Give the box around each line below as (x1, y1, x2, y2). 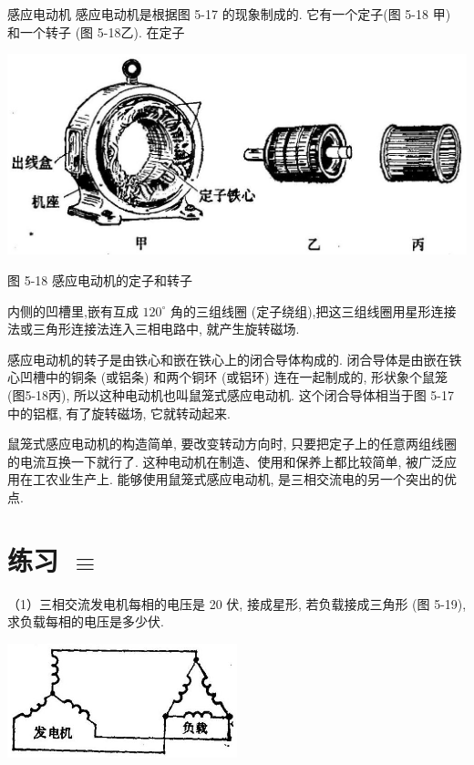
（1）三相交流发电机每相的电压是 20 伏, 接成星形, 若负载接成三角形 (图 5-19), (7, 594, 467, 613)
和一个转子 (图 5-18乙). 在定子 (7, 22, 185, 41)
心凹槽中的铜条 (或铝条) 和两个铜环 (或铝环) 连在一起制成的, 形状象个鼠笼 (7, 367, 448, 387)
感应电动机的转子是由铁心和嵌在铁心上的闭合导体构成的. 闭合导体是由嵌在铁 (7, 349, 462, 368)
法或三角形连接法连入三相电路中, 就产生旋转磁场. (7, 319, 300, 338)
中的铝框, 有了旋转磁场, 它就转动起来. (7, 403, 231, 422)
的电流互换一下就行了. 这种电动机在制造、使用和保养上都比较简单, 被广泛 (7, 451, 445, 470)
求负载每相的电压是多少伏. (7, 612, 164, 631)
